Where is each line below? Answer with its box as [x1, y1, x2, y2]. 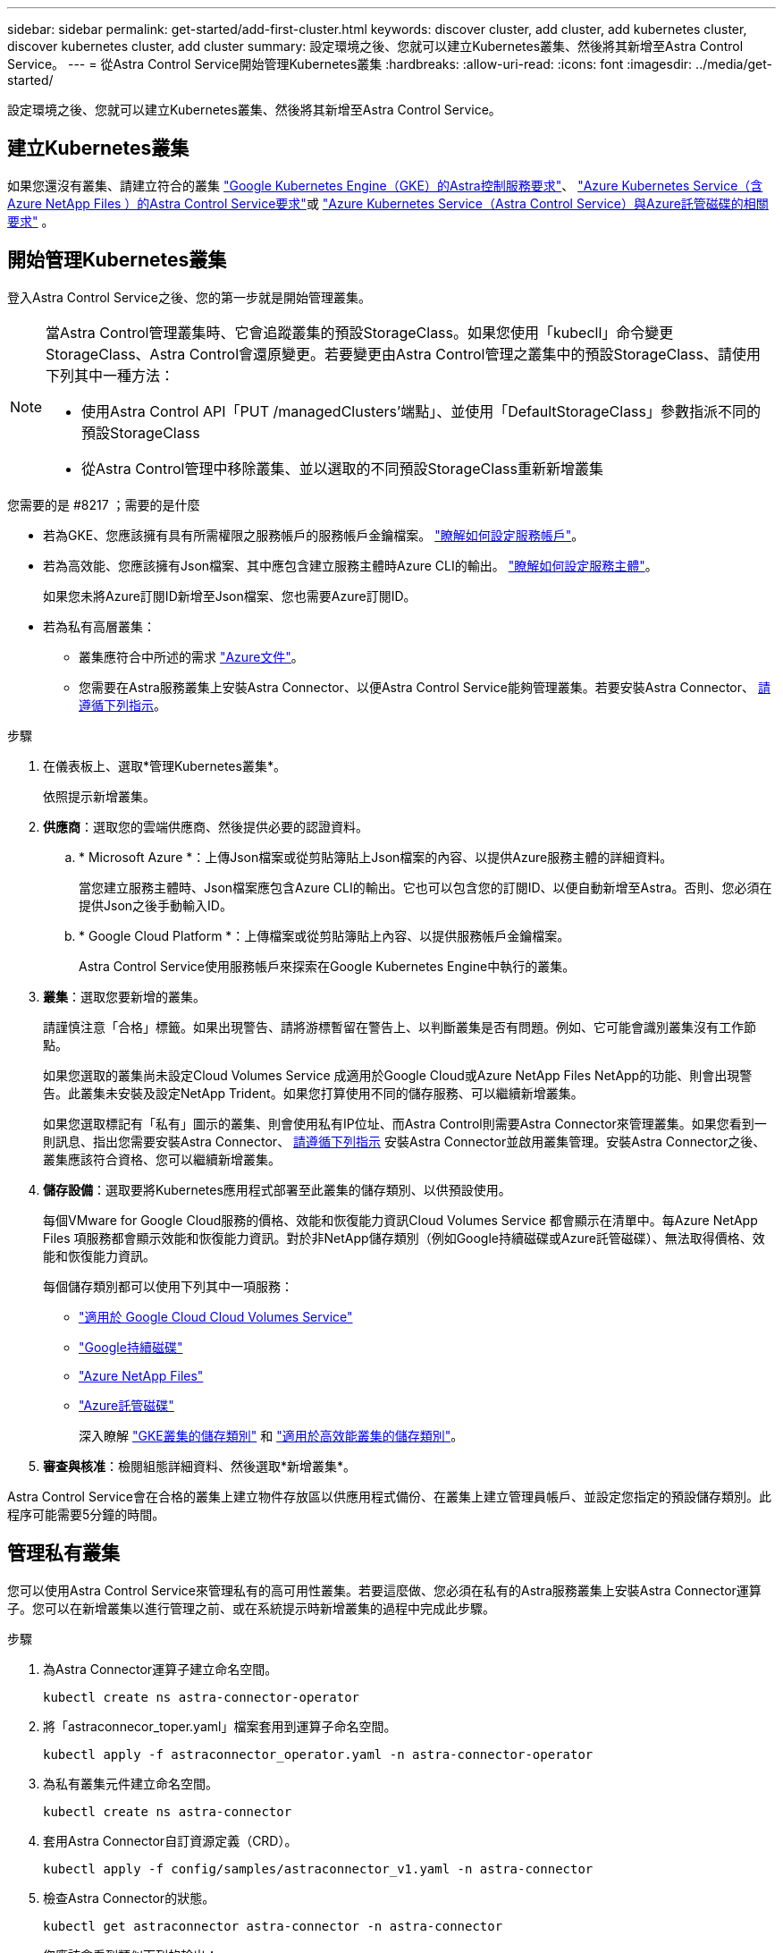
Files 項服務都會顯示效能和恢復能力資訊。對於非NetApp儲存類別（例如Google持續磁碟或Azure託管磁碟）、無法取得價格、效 [43, 1230, 765, 1246]
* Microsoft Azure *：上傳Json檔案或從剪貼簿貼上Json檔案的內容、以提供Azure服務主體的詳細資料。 [79, 849, 673, 865]
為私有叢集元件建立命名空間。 [43, 1775, 218, 1791]
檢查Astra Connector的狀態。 [43, 1890, 215, 1906]
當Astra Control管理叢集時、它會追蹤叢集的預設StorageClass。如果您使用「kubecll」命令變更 [46, 323, 674, 342]
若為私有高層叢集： [43, 618, 156, 634]
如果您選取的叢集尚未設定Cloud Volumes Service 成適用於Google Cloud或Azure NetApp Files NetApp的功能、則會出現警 [43, 1067, 753, 1083]
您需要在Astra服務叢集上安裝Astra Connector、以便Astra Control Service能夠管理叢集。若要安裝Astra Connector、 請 [79, 679, 770, 695]
